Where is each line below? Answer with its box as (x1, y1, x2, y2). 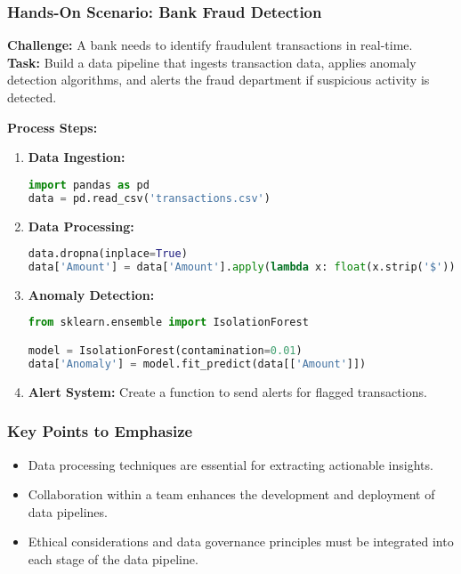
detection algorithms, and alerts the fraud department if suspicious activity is (7, 70, 430, 89)
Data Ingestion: (28, 148, 125, 166)
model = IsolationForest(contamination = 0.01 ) (28, 344, 303, 357)
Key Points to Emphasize (7, 420, 193, 442)
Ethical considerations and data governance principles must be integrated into (28, 532, 454, 551)
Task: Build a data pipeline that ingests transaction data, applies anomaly (7, 53, 417, 71)
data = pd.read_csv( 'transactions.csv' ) (28, 191, 271, 205)
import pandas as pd (28, 178, 150, 191)
